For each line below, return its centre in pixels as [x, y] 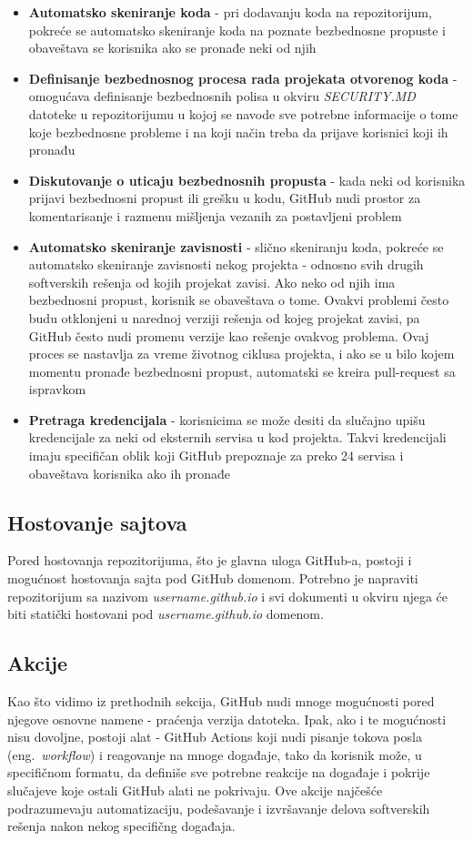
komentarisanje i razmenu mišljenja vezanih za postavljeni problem [215, 215]
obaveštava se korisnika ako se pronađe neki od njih [172, 48]
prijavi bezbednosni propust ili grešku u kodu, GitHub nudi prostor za [225, 198]
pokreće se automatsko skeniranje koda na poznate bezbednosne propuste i [237, 30]
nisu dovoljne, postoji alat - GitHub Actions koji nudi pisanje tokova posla [215, 737]
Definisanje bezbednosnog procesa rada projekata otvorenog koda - [243, 78]
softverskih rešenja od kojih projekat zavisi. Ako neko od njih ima [212, 282]
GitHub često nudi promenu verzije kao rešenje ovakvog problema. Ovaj [229, 335]
